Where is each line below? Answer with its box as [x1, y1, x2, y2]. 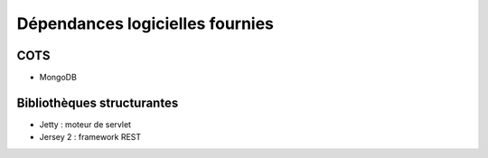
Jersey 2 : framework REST [39, 132, 142, 143]
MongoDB [39, 72, 77, 83]
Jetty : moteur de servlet [39, 118, 131, 130]
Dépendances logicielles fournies [16, 14, 275, 33]
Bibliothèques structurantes [16, 95, 179, 110]
